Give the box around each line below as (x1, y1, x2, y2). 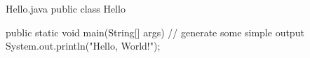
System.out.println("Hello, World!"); (6, 38, 161, 53)
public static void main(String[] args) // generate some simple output (6, 24, 304, 39)
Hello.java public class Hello (6, 1, 126, 15)
